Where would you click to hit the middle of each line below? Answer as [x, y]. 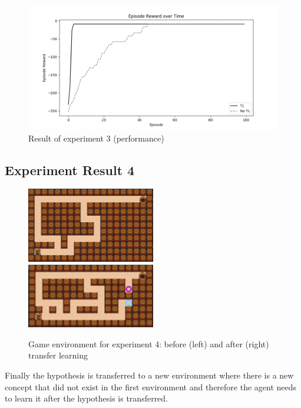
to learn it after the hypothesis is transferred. [87, 398]
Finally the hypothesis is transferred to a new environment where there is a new [149, 375]
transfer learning [58, 355]
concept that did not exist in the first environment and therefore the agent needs [151, 386]
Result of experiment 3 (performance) [96, 138]
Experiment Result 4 [70, 170]
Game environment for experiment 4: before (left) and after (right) [149, 343]
